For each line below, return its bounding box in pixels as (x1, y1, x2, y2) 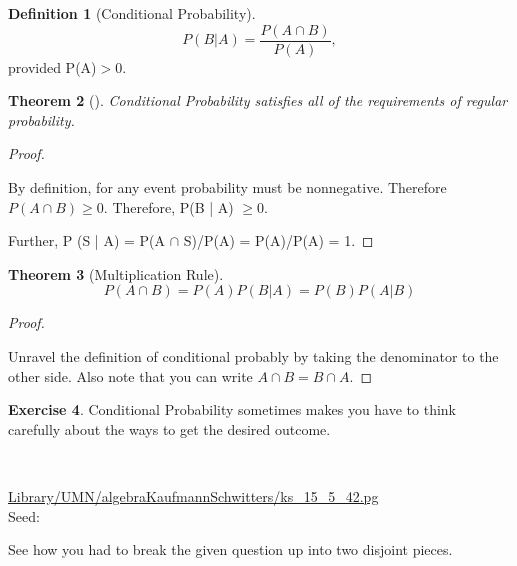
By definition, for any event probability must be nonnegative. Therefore (8, 177, 447, 198)
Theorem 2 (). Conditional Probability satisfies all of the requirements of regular (8, 90, 508, 111)
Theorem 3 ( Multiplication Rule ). (8, 263, 224, 284)
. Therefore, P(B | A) (103, 196, 234, 217)
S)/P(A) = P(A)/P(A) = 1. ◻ (183, 230, 374, 251)
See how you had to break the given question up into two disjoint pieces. (8, 539, 453, 560)
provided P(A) (8, 56, 97, 77)
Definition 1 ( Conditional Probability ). (8, 3, 256, 23)
